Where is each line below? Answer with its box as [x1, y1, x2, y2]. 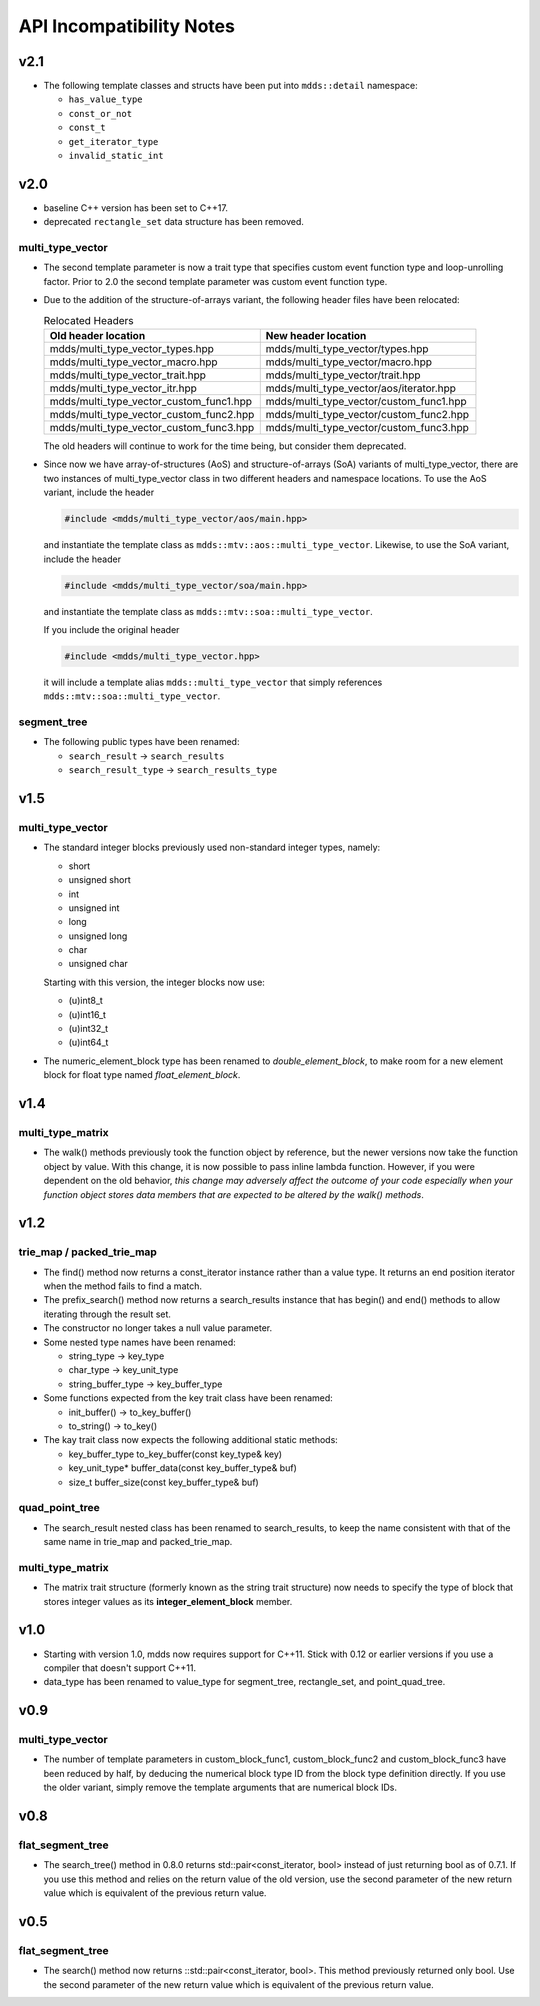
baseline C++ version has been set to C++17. [43, 201, 229, 214]
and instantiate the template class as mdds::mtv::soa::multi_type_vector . [43, 605, 374, 617]
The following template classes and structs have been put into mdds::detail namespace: [43, 80, 419, 92]
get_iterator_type [68, 136, 159, 147]
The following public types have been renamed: [43, 736, 240, 748]
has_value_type [68, 94, 144, 105]
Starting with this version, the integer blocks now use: [43, 976, 265, 988]
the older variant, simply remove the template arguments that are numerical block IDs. [43, 1781, 398, 1794]
